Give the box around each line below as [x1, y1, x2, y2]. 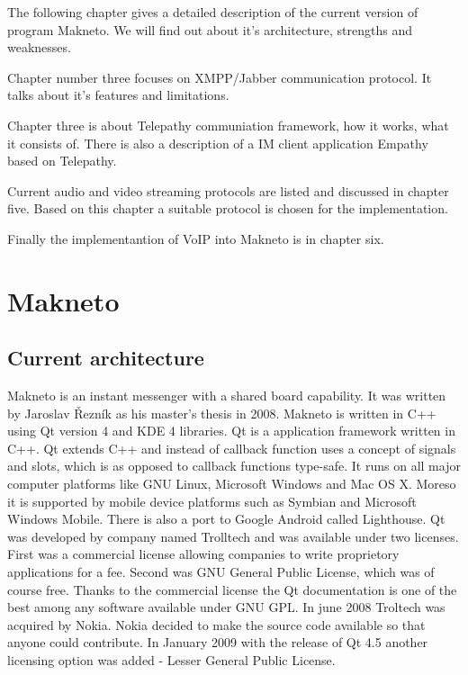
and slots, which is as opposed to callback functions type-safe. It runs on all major [7, 456, 461, 475]
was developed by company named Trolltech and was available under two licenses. [7, 526, 459, 545]
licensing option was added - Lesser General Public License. [7, 651, 336, 670]
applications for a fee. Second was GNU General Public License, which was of [7, 562, 435, 581]
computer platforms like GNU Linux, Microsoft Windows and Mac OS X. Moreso [7, 474, 456, 493]
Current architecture [7, 344, 204, 372]
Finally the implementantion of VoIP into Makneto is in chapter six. [7, 229, 384, 247]
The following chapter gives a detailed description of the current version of [7, 3, 418, 21]
